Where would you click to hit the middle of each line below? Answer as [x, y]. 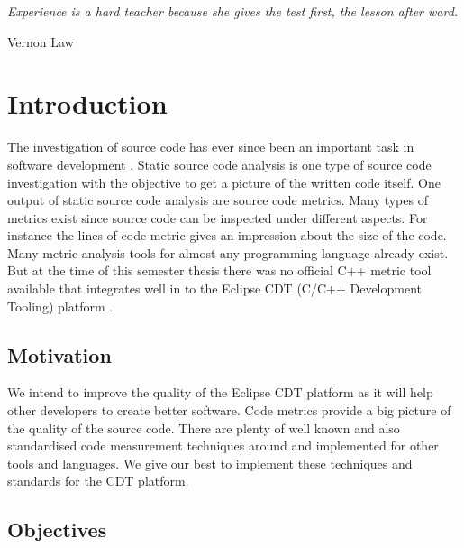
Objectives [57, 529]
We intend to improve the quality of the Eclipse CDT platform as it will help [220, 392]
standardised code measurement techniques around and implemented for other [223, 446]
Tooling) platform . [60, 306]
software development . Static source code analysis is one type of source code [219, 164]
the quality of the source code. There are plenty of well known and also [204, 427]
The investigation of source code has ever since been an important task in [211, 147]
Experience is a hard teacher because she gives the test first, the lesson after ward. [233, 11]
